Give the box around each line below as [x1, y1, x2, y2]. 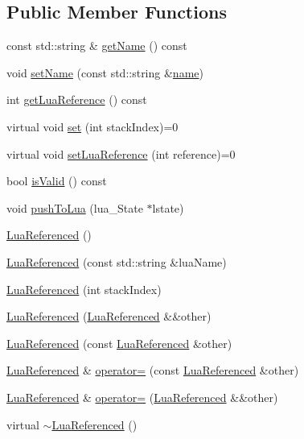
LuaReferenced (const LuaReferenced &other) [6, 334, 232, 351]
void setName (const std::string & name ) [6, 64, 203, 81]
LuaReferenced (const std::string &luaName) [6, 253, 227, 270]
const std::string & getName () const [6, 37, 187, 54]
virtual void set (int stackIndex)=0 [6, 118, 179, 135]
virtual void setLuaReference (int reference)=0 [6, 145, 236, 162]
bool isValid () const [6, 172, 107, 189]
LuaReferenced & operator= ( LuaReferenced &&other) [6, 388, 278, 405]
